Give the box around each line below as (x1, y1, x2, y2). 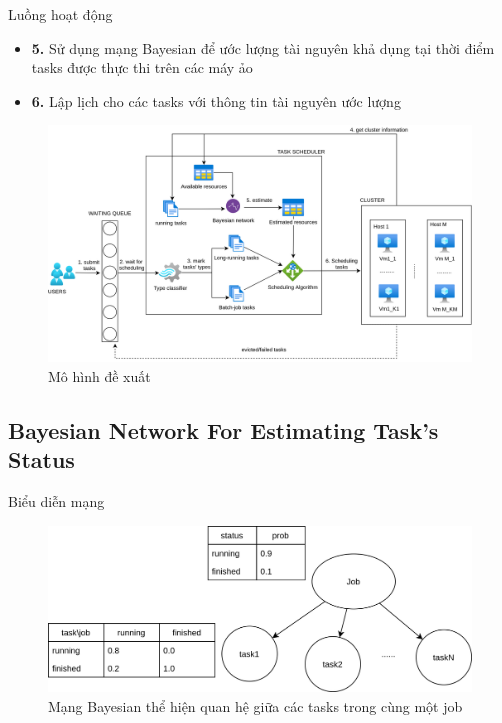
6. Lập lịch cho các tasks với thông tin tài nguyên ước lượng (31, 90, 401, 111)
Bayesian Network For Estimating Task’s (8, 414, 439, 445)
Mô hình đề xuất (48, 365, 151, 386)
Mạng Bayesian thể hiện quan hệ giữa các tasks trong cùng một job (48, 696, 463, 717)
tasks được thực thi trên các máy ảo (31, 57, 253, 78)
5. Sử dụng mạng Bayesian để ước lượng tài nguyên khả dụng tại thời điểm (31, 37, 495, 58)
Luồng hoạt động (8, 4, 113, 24)
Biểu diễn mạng (8, 491, 105, 511)
